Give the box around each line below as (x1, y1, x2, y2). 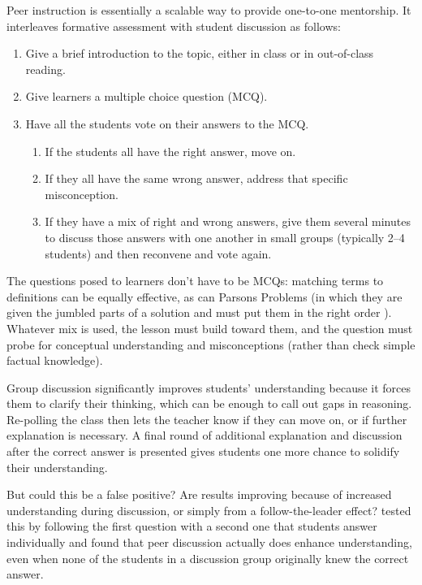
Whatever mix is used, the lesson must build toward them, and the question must (6, 319, 413, 336)
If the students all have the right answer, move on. (45, 142, 296, 159)
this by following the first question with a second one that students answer (6, 518, 377, 535)
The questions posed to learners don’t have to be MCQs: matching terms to (6, 272, 384, 289)
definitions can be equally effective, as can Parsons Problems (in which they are (6, 288, 403, 305)
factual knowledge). (6, 352, 103, 369)
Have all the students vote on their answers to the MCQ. (25, 115, 309, 132)
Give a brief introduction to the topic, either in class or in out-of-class (25, 45, 374, 62)
